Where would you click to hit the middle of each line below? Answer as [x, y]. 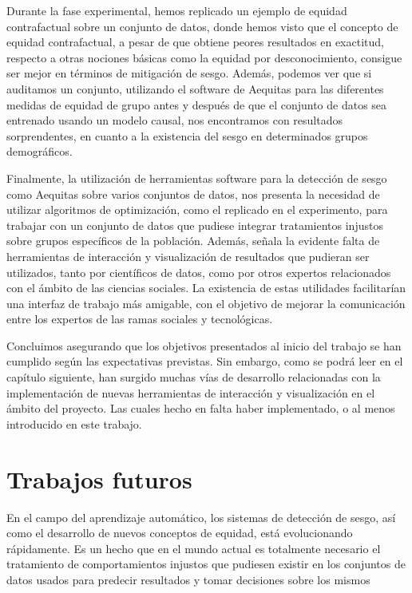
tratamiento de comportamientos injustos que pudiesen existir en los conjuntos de [206, 564]
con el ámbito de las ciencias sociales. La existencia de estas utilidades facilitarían [206, 288]
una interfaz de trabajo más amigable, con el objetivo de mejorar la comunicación [206, 303]
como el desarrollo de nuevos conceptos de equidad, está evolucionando [180, 533]
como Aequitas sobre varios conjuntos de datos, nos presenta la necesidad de [193, 194]
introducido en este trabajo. [74, 423]
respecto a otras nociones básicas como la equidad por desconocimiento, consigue [204, 57]
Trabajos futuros [99, 478]
